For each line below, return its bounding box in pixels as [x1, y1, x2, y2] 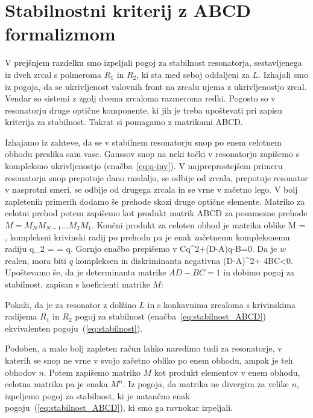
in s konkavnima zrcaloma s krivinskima [147, 298, 296, 310]
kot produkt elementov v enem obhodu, [154, 365, 300, 378]
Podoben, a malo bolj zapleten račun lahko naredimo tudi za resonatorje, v [5, 342, 282, 355]
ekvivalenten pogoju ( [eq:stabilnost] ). [5, 321, 143, 334]
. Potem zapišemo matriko [43, 365, 141, 378]
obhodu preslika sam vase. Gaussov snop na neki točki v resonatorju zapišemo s [5, 147, 300, 160]
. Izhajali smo [258, 68, 309, 80]
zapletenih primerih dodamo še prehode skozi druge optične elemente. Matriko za [5, 195, 305, 207]
